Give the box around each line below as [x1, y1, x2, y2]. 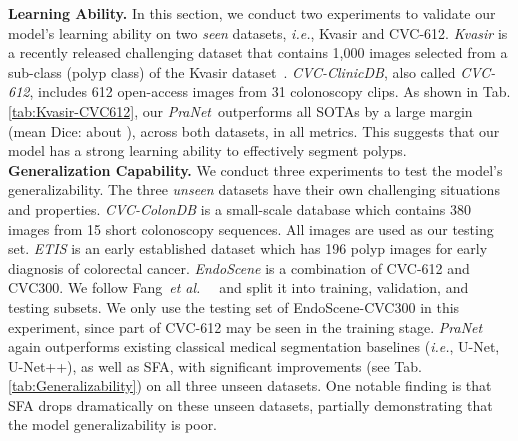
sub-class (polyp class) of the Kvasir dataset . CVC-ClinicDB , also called [8, 61, 456, 82]
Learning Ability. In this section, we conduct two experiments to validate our [8, 3, 496, 23]
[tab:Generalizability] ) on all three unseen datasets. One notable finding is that [8, 375, 492, 396]
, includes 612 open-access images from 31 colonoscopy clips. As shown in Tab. [29, 81, 511, 102]
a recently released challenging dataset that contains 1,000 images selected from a [8, 42, 508, 63]
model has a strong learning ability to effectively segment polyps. [8, 140, 407, 161]
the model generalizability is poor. [8, 414, 218, 435]
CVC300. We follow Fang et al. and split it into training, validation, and [8, 277, 469, 298]
